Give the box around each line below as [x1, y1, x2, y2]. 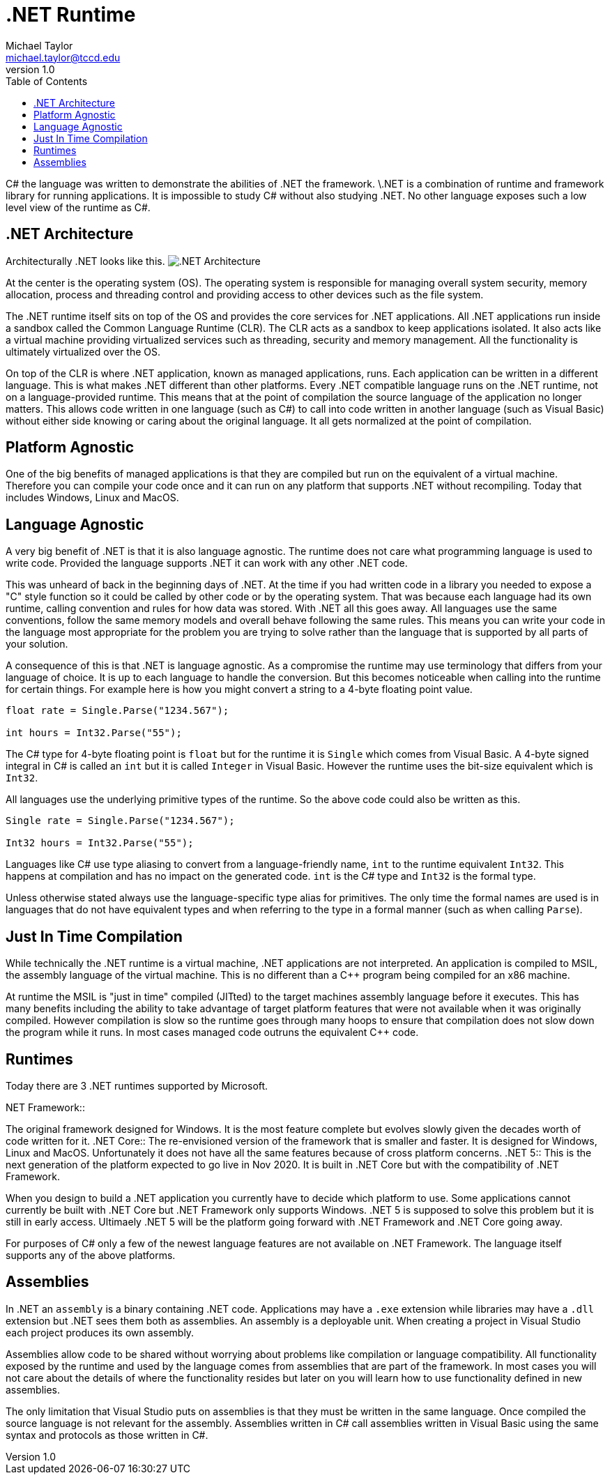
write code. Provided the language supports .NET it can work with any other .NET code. [6, 557, 408, 570]
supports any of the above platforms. [6, 1249, 176, 1261]
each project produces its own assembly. [6, 1326, 195, 1338]
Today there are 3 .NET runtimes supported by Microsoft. [6, 1079, 268, 1092]
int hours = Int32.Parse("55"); [6, 727, 182, 739]
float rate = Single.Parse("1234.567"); [6, 705, 229, 717]
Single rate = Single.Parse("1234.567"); [6, 815, 235, 827]
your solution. [6, 638, 68, 650]
